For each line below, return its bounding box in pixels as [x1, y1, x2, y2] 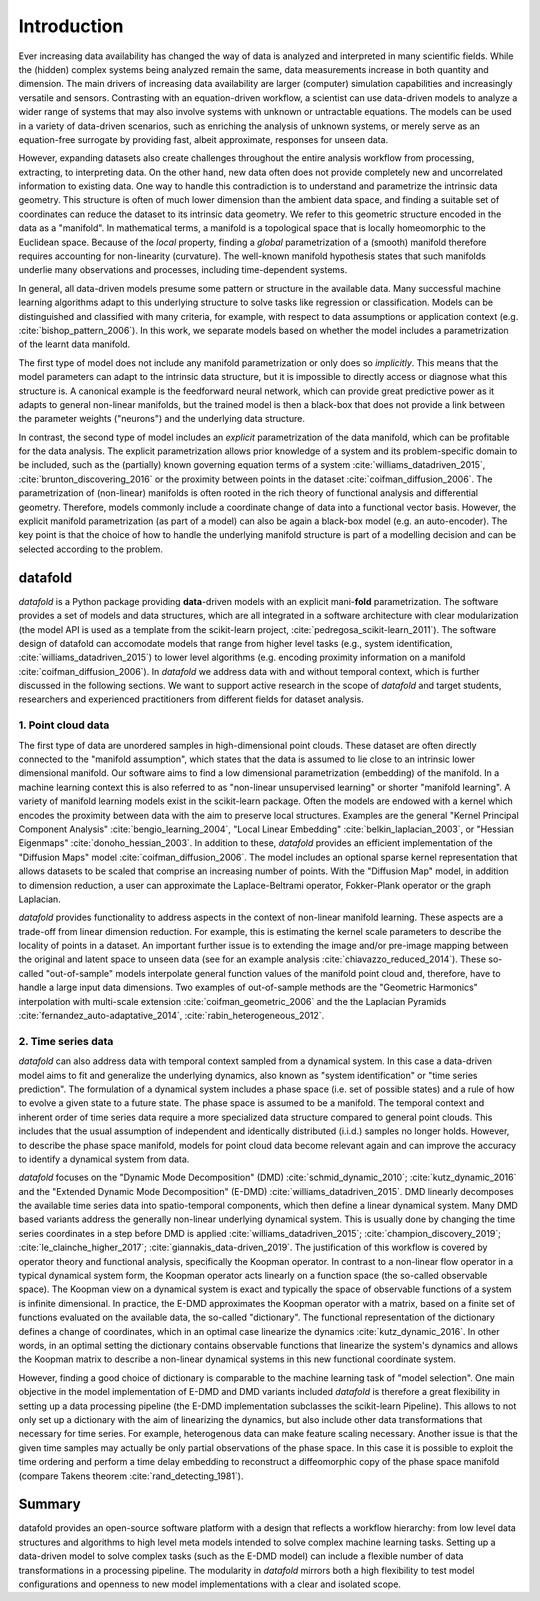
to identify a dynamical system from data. [18, 1153, 190, 1165]
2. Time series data [18, 1034, 114, 1048]
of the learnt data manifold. [18, 338, 131, 350]
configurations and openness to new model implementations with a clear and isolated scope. [18, 1578, 402, 1590]
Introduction [18, 15, 124, 37]
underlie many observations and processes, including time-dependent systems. [18, 264, 348, 276]
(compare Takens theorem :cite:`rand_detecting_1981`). [18, 1470, 244, 1482]
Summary [18, 1496, 81, 1513]
